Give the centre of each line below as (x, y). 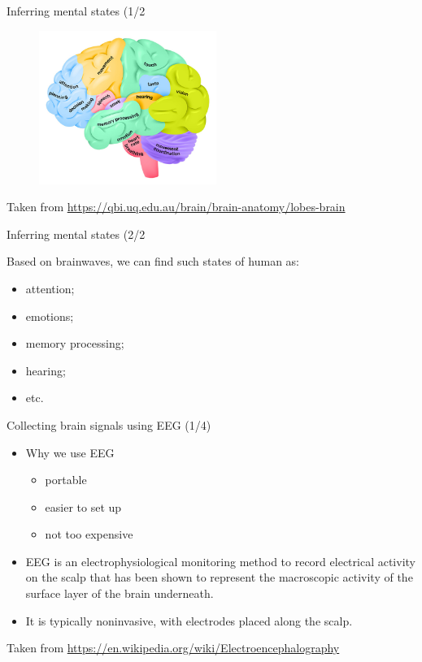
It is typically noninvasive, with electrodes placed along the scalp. (189, 620)
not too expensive (89, 534)
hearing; (46, 370)
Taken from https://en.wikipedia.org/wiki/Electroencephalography (173, 648)
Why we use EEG (70, 452)
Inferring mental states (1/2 (76, 11)
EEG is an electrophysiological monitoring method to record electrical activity (220, 561)
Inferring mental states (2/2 (76, 234)
